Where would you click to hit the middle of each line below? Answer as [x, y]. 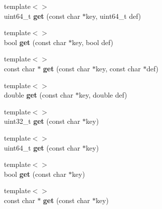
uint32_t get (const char [42, 121]
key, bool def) [93, 42]
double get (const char [39, 95]
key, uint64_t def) [113, 16]
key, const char [118, 68]
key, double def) [103, 95]
